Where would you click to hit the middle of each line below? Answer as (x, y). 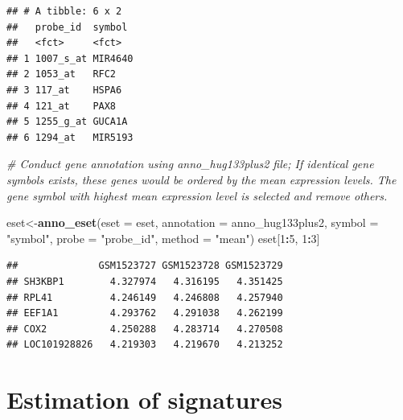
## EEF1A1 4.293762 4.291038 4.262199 (145, 313)
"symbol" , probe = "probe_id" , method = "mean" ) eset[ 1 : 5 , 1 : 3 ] (163, 238)
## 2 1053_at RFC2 (62, 74)
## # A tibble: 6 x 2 (64, 11)
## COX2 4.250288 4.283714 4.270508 (145, 329)
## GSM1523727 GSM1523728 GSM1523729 (145, 266)
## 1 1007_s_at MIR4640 (70, 58)
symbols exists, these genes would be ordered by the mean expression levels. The (201, 179)
